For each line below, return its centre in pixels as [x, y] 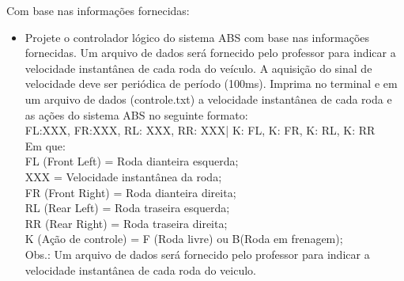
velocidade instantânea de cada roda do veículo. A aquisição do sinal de [198, 68]
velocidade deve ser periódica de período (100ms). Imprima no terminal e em [211, 84]
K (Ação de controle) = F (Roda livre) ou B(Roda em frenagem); [184, 239]
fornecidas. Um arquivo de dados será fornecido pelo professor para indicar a [210, 53]
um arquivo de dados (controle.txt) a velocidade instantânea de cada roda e [208, 99]
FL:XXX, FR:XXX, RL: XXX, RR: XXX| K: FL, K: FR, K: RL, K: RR [200, 130]
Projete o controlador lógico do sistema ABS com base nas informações [197, 37]
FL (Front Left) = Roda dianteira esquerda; [132, 161]
